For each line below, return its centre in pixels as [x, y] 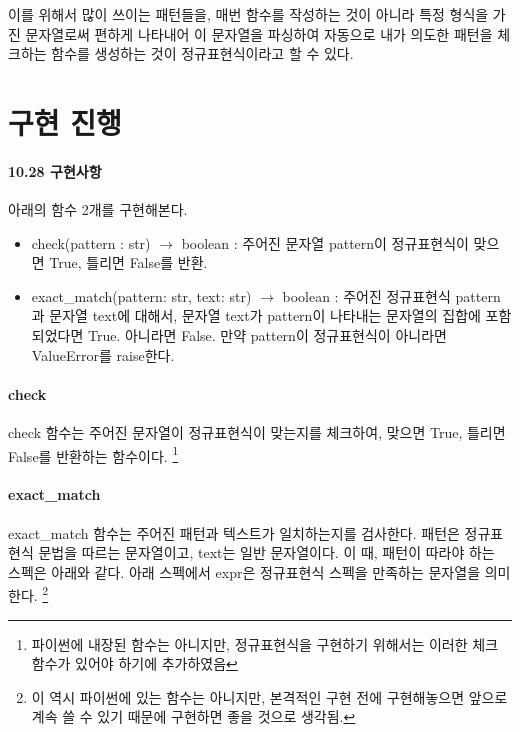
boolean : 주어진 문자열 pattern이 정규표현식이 [325, 242]
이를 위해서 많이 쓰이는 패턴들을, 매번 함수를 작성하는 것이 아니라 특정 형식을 [248, 14]
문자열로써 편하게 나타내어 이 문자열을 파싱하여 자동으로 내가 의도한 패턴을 [259, 33]
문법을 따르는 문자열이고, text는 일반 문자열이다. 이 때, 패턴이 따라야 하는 [266, 552]
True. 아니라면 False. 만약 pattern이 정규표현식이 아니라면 [267, 334]
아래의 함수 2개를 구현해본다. [98, 208]
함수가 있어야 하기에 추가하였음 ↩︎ [134, 663]
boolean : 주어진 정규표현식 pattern [391, 295]
